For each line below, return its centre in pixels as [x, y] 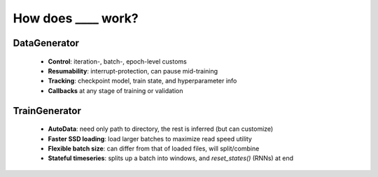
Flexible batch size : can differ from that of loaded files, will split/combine [154, 148]
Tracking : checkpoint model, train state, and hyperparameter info [142, 81]
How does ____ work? [76, 18]
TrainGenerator [47, 111]
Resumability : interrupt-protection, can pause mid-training [133, 71]
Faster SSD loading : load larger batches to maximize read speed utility [150, 139]
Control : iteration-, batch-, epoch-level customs [117, 61]
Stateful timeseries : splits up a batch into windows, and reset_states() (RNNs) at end [171, 158]
